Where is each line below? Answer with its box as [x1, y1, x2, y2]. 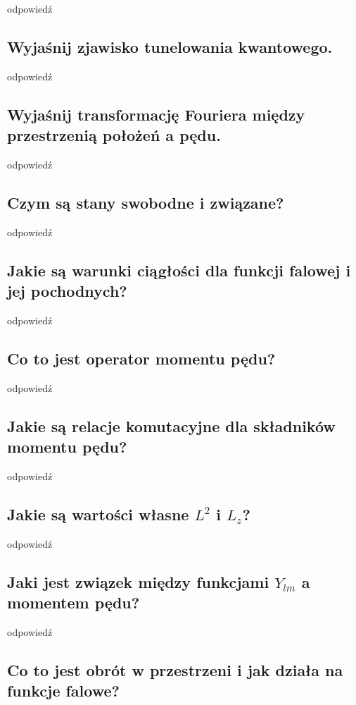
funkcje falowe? [7, 680, 120, 701]
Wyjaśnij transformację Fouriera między [7, 103, 305, 125]
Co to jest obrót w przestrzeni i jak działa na [7, 658, 343, 680]
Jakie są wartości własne [7, 503, 189, 525]
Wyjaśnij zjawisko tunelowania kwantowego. [7, 35, 333, 57]
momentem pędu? [7, 591, 140, 613]
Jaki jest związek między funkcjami [7, 570, 269, 592]
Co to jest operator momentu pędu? [7, 347, 276, 369]
